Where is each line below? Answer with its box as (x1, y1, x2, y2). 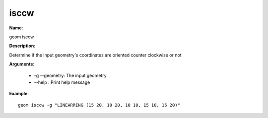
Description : (9, 43, 36, 49)
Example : (9, 91, 29, 97)
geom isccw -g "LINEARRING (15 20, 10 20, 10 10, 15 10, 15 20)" (18, 102, 181, 108)
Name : (9, 25, 23, 31)
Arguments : (9, 61, 35, 67)
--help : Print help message (34, 79, 90, 85)
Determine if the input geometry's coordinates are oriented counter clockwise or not (9, 52, 182, 58)
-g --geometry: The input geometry (34, 72, 107, 78)
